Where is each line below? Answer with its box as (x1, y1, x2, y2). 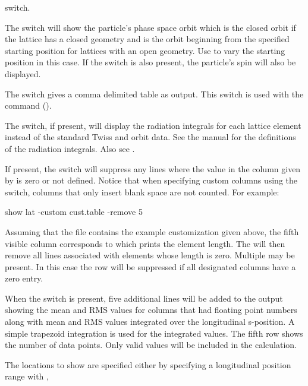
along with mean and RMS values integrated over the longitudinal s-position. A (5, 315, 295, 328)
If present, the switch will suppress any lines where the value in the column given (5, 162, 301, 175)
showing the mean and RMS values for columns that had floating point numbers (5, 303, 297, 316)
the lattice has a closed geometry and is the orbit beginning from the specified (5, 33, 290, 45)
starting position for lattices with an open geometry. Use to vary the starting (5, 44, 285, 56)
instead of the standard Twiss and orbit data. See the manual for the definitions (5, 131, 296, 143)
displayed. (5, 67, 41, 80)
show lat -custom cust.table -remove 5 (5, 205, 143, 218)
